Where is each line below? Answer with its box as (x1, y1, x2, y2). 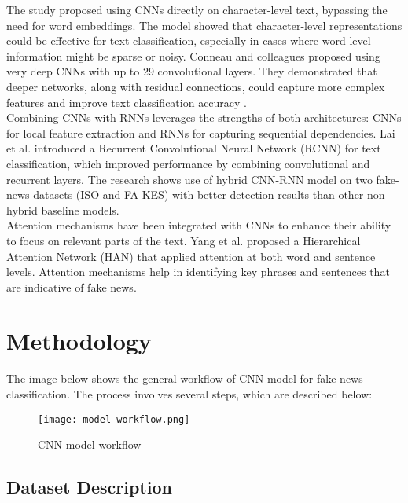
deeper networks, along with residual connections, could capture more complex (6, 78, 385, 94)
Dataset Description (6, 475, 172, 499)
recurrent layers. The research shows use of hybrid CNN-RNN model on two (6, 171, 373, 187)
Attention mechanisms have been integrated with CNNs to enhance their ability (6, 217, 391, 233)
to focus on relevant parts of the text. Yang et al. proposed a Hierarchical (6, 232, 361, 248)
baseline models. (41, 201, 119, 218)
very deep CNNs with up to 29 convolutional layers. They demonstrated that (6, 63, 377, 79)
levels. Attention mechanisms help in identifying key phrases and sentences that (6, 263, 390, 280)
